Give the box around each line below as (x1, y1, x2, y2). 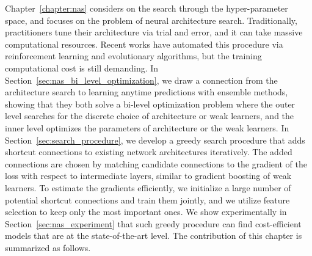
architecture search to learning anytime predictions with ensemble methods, (5, 86, 288, 98)
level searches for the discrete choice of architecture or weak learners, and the (5, 109, 294, 122)
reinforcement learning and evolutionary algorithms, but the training (5, 49, 262, 62)
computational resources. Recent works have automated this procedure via (5, 37, 283, 50)
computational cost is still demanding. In (5, 61, 159, 74)
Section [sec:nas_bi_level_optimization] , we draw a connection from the (5, 73, 278, 86)
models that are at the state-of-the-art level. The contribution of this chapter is (5, 229, 302, 242)
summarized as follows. (5, 241, 91, 254)
